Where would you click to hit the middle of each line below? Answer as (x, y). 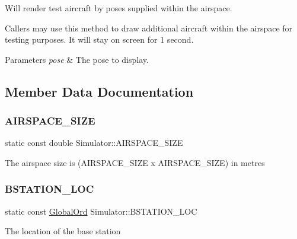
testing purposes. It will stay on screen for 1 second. (99, 39)
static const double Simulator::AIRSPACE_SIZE (94, 143)
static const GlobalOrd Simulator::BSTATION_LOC (101, 211)
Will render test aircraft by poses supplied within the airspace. (119, 8)
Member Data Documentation (99, 91)
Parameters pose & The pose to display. (77, 59)
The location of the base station (63, 231)
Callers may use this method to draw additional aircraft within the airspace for (149, 28)
